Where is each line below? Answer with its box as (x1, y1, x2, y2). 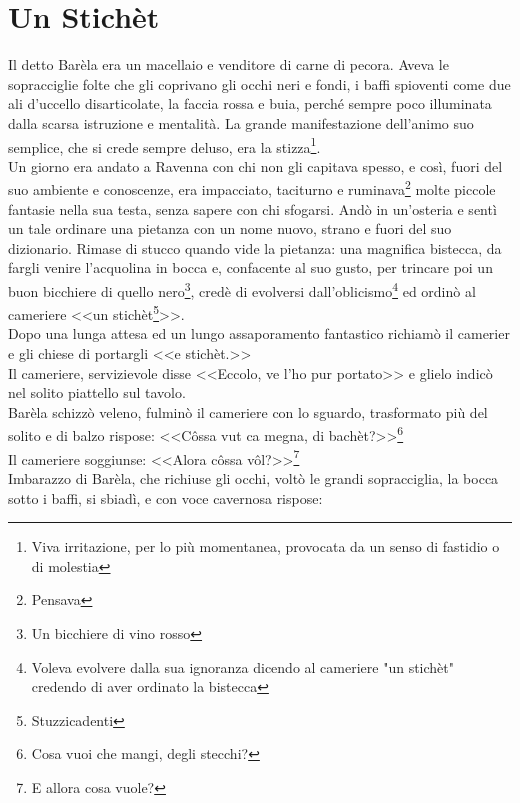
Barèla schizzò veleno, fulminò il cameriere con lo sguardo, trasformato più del (8, 401, 488, 422)
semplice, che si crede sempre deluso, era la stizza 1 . (8, 133, 321, 157)
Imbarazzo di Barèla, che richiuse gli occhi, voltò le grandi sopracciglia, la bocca (8, 467, 499, 488)
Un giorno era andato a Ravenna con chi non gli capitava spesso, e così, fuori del (8, 155, 503, 176)
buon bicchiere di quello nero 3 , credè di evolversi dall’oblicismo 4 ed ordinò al (8, 277, 476, 301)
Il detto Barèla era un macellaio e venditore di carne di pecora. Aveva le (8, 54, 449, 75)
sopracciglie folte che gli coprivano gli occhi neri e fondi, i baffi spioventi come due (8, 73, 511, 94)
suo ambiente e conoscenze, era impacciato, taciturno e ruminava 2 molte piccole (8, 176, 496, 199)
